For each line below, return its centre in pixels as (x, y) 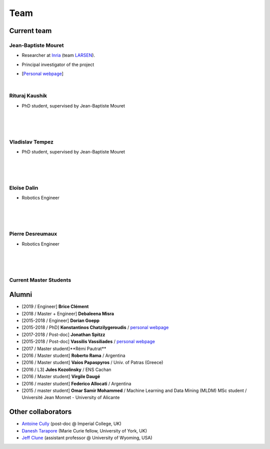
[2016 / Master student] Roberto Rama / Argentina (73, 355)
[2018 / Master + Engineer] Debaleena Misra (68, 313)
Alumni (21, 295)
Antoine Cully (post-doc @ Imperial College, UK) (72, 424)
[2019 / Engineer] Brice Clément (55, 306)
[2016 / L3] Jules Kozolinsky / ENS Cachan (66, 369)
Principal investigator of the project (58, 64)
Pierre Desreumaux (33, 234)
